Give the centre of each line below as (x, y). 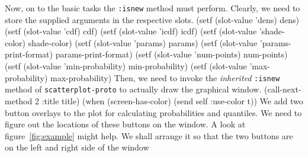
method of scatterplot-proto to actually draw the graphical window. (133, 89)
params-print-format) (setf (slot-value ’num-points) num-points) (171, 54)
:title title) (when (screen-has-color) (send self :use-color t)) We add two (172, 100)
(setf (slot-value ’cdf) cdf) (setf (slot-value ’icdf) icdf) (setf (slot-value (131, 31)
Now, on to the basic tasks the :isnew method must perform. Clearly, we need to (153, 8)
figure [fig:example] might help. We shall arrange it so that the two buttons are (149, 135)
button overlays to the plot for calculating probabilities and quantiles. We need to (153, 112)
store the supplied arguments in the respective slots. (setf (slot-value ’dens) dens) (152, 19)
